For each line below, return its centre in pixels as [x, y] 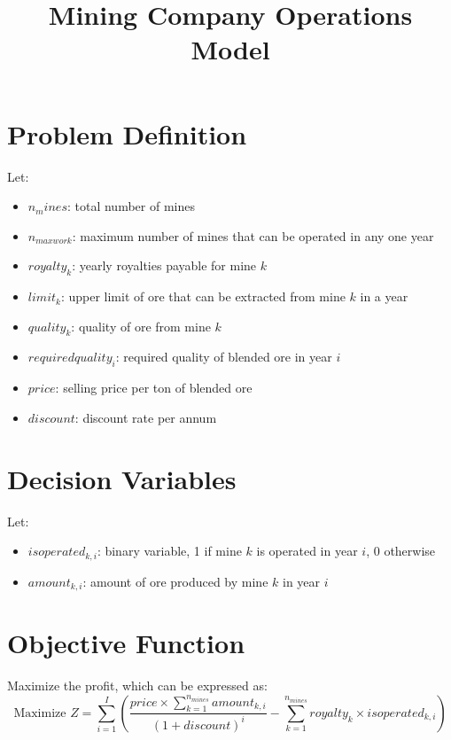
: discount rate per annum [146, 417]
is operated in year [307, 551]
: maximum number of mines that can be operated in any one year [253, 235]
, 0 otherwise [401, 551]
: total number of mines [131, 206]
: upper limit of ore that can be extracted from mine [203, 296]
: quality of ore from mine [141, 326]
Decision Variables [122, 478]
